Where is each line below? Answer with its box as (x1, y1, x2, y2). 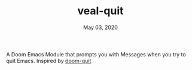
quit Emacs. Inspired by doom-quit (6, 57, 92, 64)
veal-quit (77, 4, 124, 18)
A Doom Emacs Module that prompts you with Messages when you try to (6, 50, 187, 58)
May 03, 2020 (83, 24, 118, 31)
